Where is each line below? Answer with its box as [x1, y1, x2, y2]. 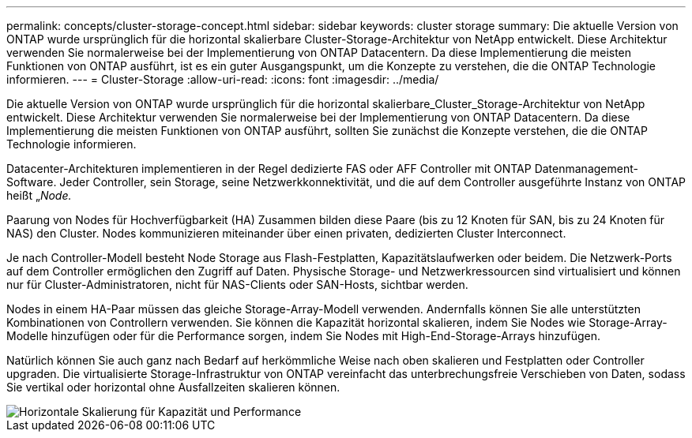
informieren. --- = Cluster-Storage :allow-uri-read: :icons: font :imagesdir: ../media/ [6, 73, 439, 86]
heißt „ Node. [6, 189, 72, 202]
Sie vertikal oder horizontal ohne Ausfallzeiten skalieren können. [6, 380, 340, 394]
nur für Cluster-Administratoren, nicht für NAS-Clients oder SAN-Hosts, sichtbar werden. [6, 278, 468, 291]
